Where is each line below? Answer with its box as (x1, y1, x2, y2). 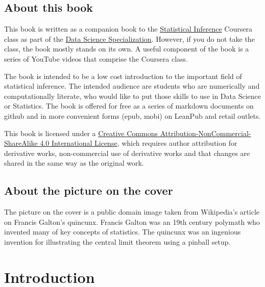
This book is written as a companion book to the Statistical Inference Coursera (4, 23, 252, 34)
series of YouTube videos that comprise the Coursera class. (4, 53, 188, 64)
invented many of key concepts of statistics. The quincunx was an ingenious (4, 226, 241, 237)
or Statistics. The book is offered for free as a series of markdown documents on (4, 100, 254, 111)
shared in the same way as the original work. (4, 158, 144, 168)
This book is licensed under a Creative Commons (4, 127, 158, 138)
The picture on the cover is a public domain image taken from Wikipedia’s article (4, 206, 260, 217)
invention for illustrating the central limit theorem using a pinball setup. (4, 236, 231, 247)
